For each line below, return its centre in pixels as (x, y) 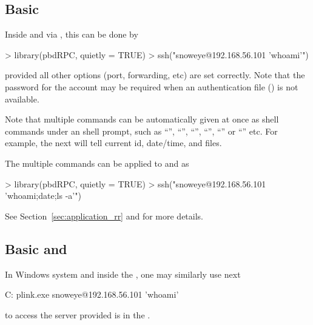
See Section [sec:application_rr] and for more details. (104, 216)
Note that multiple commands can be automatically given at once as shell (142, 119)
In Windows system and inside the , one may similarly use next (123, 274)
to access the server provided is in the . (78, 314)
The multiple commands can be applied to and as (97, 163)
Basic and (36, 248)
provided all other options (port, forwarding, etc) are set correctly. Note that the (155, 75)
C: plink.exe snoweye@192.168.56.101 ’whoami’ (92, 294)
